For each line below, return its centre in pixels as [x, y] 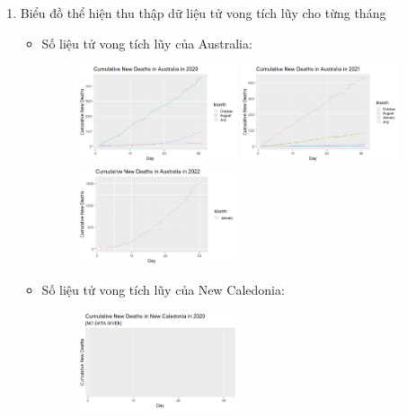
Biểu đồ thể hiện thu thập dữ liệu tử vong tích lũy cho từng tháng [203, 13]
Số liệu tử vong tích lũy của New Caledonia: [163, 290]
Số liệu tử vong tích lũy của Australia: [147, 43]
